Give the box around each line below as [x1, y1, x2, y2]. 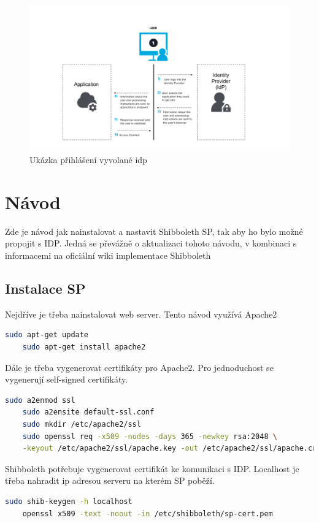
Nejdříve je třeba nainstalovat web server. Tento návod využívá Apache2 [5, 307, 277, 320]
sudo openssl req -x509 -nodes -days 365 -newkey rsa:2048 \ [22, 432, 277, 441]
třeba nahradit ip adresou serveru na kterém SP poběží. [5, 474, 215, 487]
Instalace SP [5, 278, 86, 297]
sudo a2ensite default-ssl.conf [22, 408, 155, 417]
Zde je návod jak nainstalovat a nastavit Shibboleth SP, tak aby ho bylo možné [5, 224, 303, 237]
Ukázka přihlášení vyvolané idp [29, 153, 147, 166]
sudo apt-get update [5, 330, 89, 340]
